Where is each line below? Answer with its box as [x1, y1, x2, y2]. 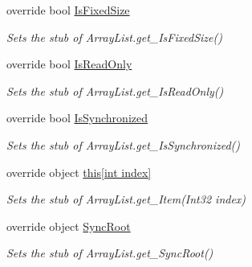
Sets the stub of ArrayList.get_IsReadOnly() [6, 82, 224, 99]
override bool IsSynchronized [6, 109, 148, 126]
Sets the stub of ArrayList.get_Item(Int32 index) [6, 191, 246, 207]
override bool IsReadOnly [6, 55, 132, 72]
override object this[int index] [6, 163, 152, 180]
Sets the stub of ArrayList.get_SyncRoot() [6, 244, 213, 261]
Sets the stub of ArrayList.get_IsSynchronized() [6, 136, 241, 153]
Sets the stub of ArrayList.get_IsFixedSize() [6, 28, 222, 45]
